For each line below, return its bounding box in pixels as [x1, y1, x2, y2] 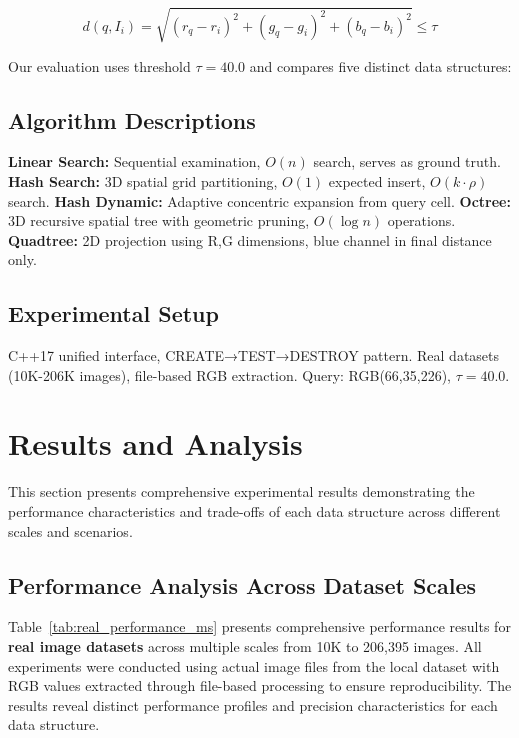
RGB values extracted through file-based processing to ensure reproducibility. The [8, 675, 512, 696]
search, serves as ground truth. [313, 151, 501, 172]
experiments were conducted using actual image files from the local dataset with [8, 655, 500, 676]
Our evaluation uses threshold [8, 55, 191, 76]
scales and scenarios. [8, 520, 133, 541]
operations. [387, 210, 456, 231]
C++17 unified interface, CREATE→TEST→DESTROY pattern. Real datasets [8, 345, 500, 366]
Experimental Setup [8, 298, 219, 329]
